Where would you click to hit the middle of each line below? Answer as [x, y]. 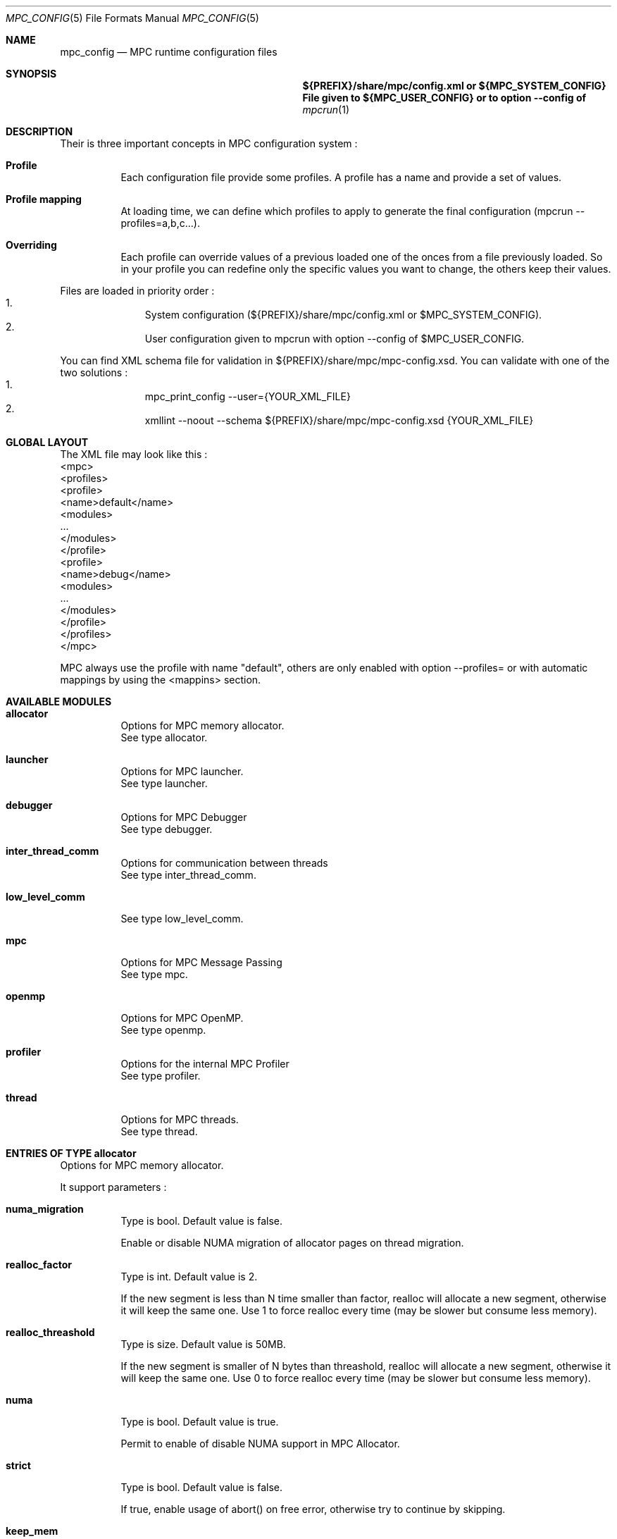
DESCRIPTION [39, 131]
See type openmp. [163, 1030]
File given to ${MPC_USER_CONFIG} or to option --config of [444, 98]
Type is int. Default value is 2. [189, 1277]
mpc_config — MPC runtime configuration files [169, 52]
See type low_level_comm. [182, 919]
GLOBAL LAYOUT [47, 442]
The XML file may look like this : [134, 454]
